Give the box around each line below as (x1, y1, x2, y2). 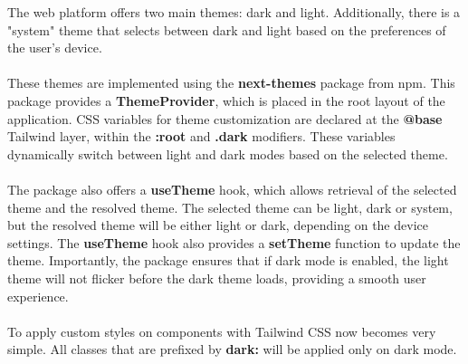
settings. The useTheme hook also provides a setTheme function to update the (7, 233, 461, 252)
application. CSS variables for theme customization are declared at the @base (7, 109, 443, 128)
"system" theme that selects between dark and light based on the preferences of (7, 20, 446, 39)
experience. (7, 286, 69, 305)
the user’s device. (7, 38, 102, 57)
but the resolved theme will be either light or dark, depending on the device (7, 216, 428, 235)
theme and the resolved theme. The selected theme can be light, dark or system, (7, 197, 453, 216)
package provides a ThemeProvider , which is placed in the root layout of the (7, 91, 445, 110)
